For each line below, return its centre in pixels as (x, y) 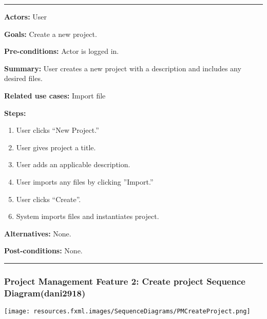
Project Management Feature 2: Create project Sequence (125, 281)
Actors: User (26, 16)
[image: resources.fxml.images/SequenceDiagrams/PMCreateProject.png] (127, 312)
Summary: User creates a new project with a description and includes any (123, 68)
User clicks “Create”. (49, 199)
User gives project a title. (56, 147)
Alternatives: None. (38, 233)
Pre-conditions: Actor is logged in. (62, 51)
